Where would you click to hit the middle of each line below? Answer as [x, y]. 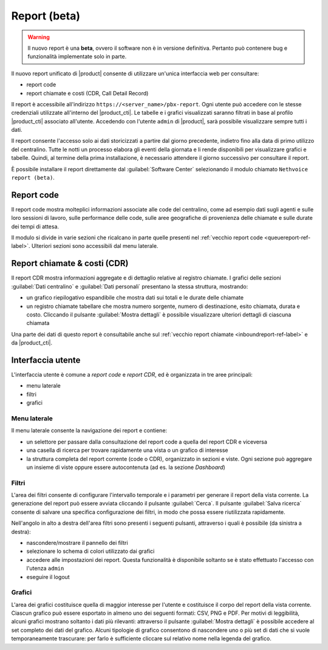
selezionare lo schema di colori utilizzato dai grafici [91, 551]
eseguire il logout [48, 576]
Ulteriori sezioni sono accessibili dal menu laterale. [95, 246]
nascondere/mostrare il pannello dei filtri [77, 543]
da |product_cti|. [32, 343]
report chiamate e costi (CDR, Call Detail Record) [87, 93]
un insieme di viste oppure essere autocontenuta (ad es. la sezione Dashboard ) [126, 467]
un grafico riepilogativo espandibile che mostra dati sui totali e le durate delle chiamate [135, 298]
